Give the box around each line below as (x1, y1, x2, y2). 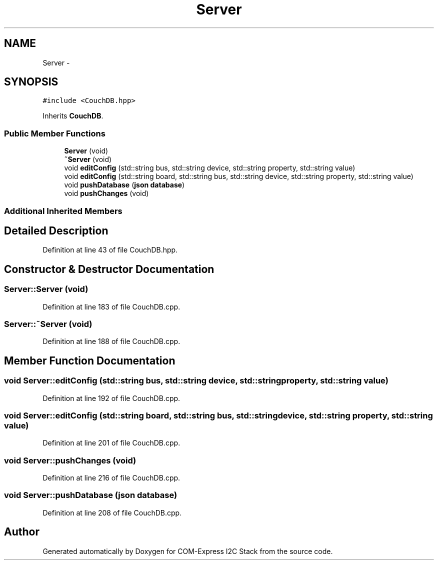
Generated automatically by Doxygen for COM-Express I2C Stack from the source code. (42, 546, 333, 555)
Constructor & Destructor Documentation (4, 262, 214, 275)
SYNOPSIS (4, 75, 58, 88)
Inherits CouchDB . (42, 111, 103, 120)
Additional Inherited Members (4, 205, 122, 216)
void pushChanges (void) (64, 189, 149, 198)
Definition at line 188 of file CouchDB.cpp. (42, 337, 180, 346)
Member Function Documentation (4, 354, 175, 367)
